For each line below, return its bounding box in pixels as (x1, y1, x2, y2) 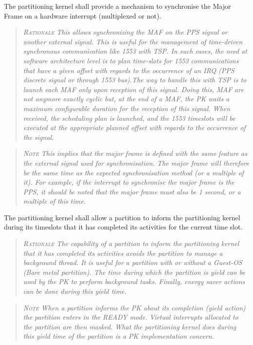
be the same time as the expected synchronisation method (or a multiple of (23, 167, 244, 177)
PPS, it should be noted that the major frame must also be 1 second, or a (23, 186, 241, 196)
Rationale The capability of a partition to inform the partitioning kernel (23, 238, 239, 249)
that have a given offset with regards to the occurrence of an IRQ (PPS (23, 65, 235, 75)
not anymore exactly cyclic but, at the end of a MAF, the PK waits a (23, 94, 230, 104)
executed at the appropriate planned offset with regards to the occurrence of (23, 122, 246, 133)
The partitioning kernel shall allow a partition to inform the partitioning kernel (4, 212, 240, 222)
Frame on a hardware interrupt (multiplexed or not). (4, 10, 162, 20)
